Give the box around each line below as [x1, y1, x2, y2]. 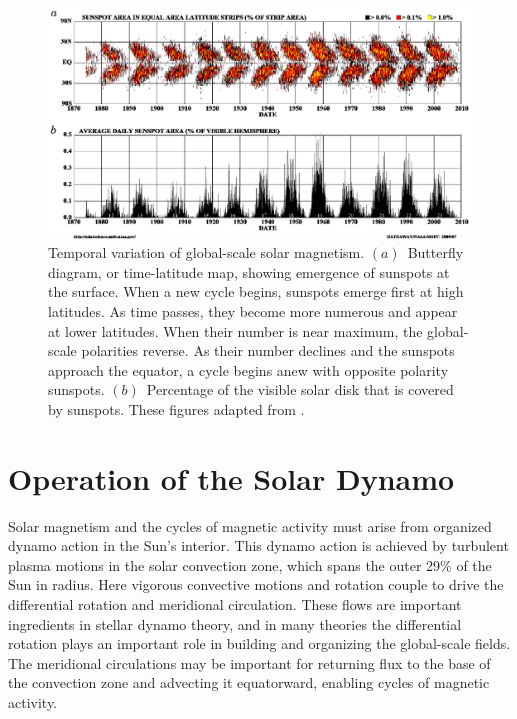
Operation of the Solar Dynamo [8, 457, 455, 498]
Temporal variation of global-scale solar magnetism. [48, 242, 365, 263]
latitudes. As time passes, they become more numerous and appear [48, 301, 458, 321]
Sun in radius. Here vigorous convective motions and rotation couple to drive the [8, 574, 504, 595]
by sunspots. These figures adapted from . [48, 398, 305, 419]
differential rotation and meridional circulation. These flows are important [8, 594, 462, 615]
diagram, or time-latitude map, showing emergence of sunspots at [48, 261, 450, 282]
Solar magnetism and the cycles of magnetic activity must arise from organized [8, 515, 492, 536]
